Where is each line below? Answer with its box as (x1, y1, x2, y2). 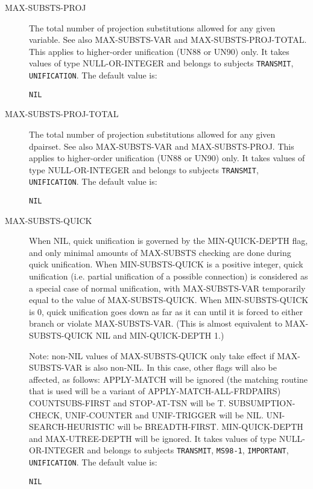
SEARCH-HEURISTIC (29, 420, 115, 433)
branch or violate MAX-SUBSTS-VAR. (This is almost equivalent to (29, 317, 282, 330)
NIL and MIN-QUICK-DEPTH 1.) (95, 329, 224, 342)
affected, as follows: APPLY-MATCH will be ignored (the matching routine (29, 372, 308, 385)
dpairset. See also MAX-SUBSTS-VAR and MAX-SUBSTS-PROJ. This (29, 139, 294, 152)
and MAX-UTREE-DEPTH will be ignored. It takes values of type (29, 432, 277, 444)
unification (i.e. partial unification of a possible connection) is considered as (29, 270, 308, 283)
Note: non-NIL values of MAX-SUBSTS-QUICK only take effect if (29, 349, 274, 362)
